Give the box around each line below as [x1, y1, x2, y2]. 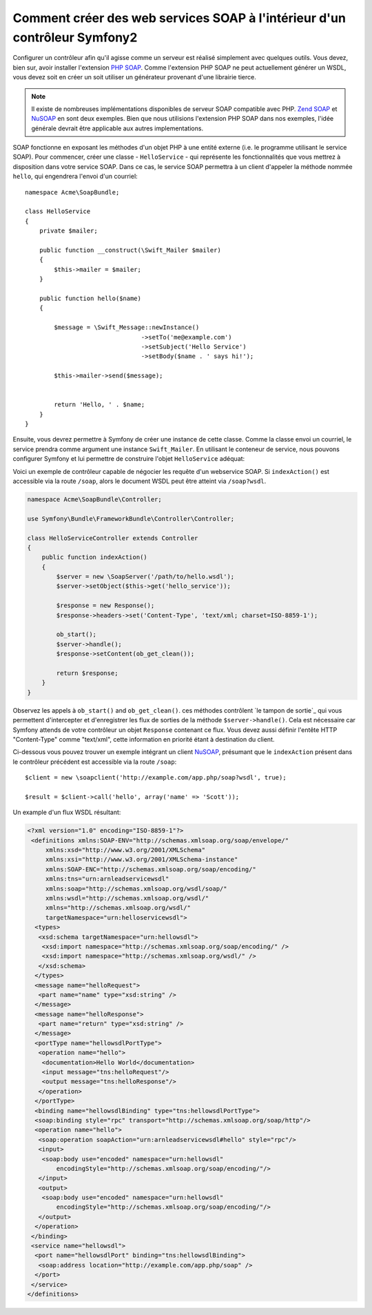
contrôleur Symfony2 [12, 30, 138, 45]
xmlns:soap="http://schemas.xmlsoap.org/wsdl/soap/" [45, 884, 227, 893]
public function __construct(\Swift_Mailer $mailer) [39, 246, 222, 254]
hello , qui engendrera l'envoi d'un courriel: [12, 172, 138, 181]
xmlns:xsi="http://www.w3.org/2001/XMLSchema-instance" [45, 856, 238, 864]
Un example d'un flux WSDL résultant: [12, 808, 121, 817]
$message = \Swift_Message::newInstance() [54, 324, 200, 331]
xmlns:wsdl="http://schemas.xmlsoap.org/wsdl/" [45, 894, 209, 902]
